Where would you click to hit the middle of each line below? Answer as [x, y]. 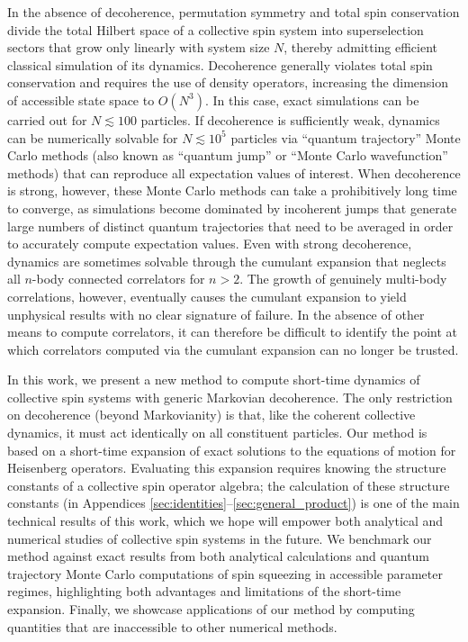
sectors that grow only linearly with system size [139, 47]
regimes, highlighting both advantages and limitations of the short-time [204, 591]
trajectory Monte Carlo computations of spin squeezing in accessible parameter [225, 573]
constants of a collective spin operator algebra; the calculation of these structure [229, 485]
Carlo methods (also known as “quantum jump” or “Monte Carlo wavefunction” [228, 155]
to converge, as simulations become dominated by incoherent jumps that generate [232, 208]
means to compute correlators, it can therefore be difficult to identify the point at [233, 332]
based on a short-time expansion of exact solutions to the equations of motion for [232, 450]
